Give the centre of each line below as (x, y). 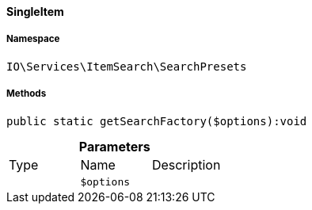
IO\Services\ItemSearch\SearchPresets (127, 66)
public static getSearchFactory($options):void (157, 121)
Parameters (114, 146)
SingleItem (35, 11)
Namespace (33, 39)
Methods (27, 94)
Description (186, 164)
